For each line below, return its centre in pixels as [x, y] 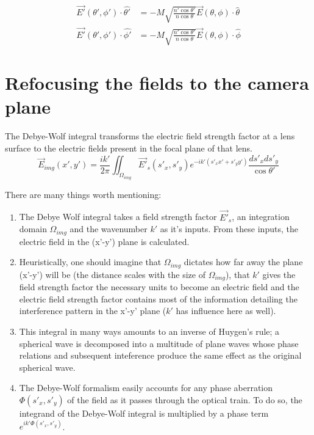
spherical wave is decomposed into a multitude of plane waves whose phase [159, 343]
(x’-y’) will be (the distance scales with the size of [112, 274]
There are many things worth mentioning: [83, 194]
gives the [279, 274]
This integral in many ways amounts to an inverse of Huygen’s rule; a [149, 331]
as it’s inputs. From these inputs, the [229, 229]
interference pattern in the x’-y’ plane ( [93, 311]
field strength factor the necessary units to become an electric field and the [159, 287]
